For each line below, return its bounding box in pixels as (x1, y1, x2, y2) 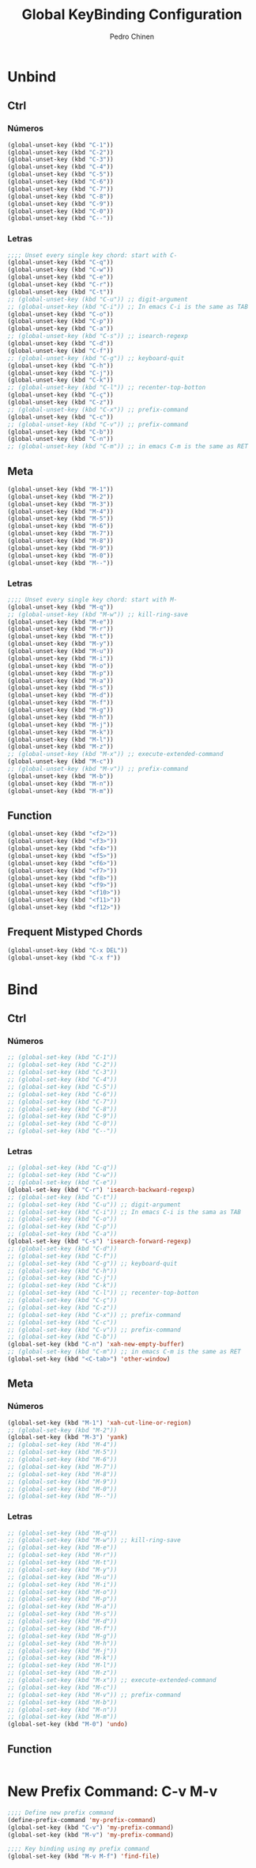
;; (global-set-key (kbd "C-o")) (7, 1215, 118, 1224)
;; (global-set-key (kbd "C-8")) (7, 1105, 118, 1113)
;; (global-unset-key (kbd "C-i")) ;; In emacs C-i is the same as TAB (7, 302, 248, 310)
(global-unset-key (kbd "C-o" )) (7, 310, 114, 318)
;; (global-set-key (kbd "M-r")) (7, 1551, 118, 1559)
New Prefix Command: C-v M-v (7, 1783, 218, 1801)
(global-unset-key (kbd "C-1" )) (7, 141, 114, 149)
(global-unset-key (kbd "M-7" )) (7, 530, 114, 537)
